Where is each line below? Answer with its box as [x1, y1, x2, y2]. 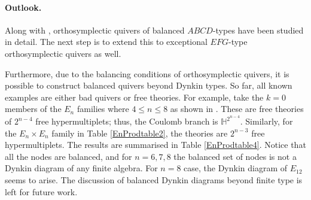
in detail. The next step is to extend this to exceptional [5, 35, 208, 48]
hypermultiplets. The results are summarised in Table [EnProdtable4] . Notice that [5, 138, 306, 151]
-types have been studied [212, 23, 304, 36]
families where [77, 102, 129, 115]
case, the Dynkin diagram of [184, 162, 288, 174]
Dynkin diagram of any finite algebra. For [5, 162, 158, 174]
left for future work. [5, 185, 78, 198]
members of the [5, 102, 62, 115]
